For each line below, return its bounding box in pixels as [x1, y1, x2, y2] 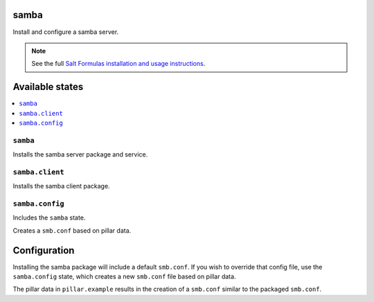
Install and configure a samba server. [12, 28, 119, 36]
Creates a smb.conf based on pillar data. [12, 226, 132, 235]
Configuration [12, 245, 75, 256]
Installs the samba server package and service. [12, 150, 148, 159]
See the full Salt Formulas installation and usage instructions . [31, 60, 206, 68]
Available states [12, 81, 84, 93]
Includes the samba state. [12, 213, 86, 222]
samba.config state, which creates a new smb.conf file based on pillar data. [12, 272, 236, 281]
